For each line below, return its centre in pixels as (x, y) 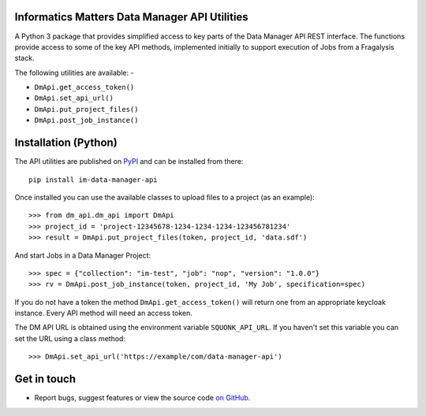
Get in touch (45, 379)
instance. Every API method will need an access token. (104, 313)
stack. (24, 58)
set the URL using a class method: (70, 338)
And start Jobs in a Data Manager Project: (83, 255)
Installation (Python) (66, 143)
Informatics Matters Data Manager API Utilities (131, 17)
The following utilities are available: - (74, 72)
